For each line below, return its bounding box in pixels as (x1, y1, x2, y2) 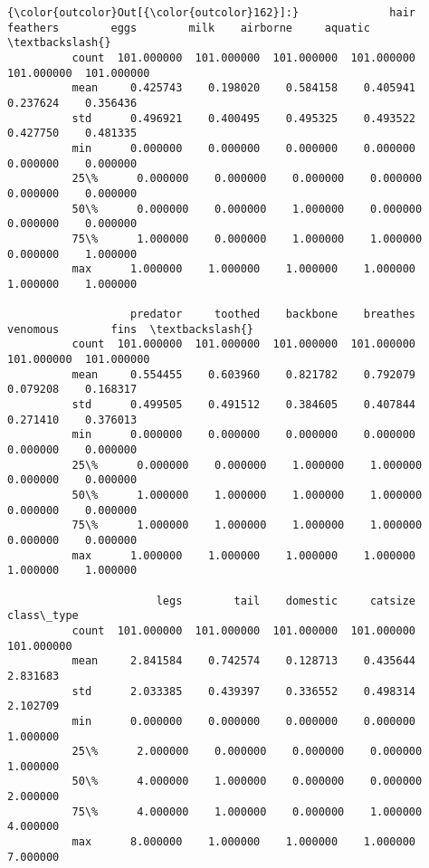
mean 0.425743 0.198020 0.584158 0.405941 (71, 81, 416, 95)
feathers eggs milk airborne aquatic (7, 21, 370, 34)
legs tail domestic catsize (156, 594, 416, 607)
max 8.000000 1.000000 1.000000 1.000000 (71, 835, 416, 849)
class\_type (7, 609, 79, 623)
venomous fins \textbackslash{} (7, 322, 254, 336)
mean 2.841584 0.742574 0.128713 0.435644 (71, 654, 416, 668)
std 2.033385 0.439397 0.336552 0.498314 (71, 684, 416, 698)
